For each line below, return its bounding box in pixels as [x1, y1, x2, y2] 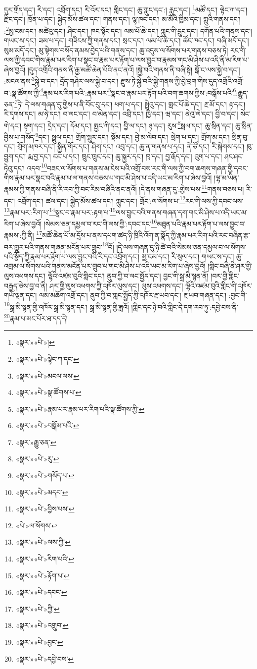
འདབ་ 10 [27, 161, 47, 173]
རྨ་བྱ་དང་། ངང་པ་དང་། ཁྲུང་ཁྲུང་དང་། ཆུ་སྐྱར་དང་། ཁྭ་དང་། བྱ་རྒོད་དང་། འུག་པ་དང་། [28, 151, 222, 161]
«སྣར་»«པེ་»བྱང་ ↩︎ [15, 637, 63, 647]
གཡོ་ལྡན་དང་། [4, 290, 37, 300]
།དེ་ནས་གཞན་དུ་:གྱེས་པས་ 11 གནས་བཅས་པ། [139, 182, 244, 194]
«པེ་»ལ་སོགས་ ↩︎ [15, 520, 57, 530]
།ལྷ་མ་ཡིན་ [214, 172, 239, 182]
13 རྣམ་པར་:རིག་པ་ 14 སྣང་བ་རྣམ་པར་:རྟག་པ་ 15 [4, 205, 116, 217]
